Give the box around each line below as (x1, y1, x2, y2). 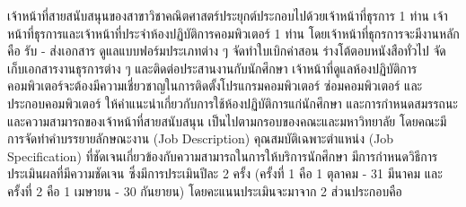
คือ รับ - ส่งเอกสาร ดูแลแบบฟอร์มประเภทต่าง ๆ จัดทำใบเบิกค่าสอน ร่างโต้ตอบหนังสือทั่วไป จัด (7, 41, 446, 60)
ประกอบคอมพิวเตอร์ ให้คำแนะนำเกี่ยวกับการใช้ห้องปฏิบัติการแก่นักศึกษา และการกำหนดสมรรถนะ (7, 93, 458, 112)
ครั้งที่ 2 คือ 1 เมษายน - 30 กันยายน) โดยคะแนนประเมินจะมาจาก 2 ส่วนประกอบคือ (7, 181, 402, 200)
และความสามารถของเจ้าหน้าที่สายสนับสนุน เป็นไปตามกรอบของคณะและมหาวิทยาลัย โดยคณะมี (7, 111, 447, 130)
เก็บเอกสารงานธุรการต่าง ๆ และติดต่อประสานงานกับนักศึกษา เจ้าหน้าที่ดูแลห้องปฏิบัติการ (7, 58, 418, 77)
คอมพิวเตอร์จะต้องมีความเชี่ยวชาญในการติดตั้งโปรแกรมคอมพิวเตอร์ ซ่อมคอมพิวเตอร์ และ (7, 76, 423, 95)
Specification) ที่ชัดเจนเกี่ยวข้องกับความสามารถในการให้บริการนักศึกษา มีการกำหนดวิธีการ (7, 146, 438, 165)
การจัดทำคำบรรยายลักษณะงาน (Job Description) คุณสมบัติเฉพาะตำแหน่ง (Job (7, 129, 394, 148)
